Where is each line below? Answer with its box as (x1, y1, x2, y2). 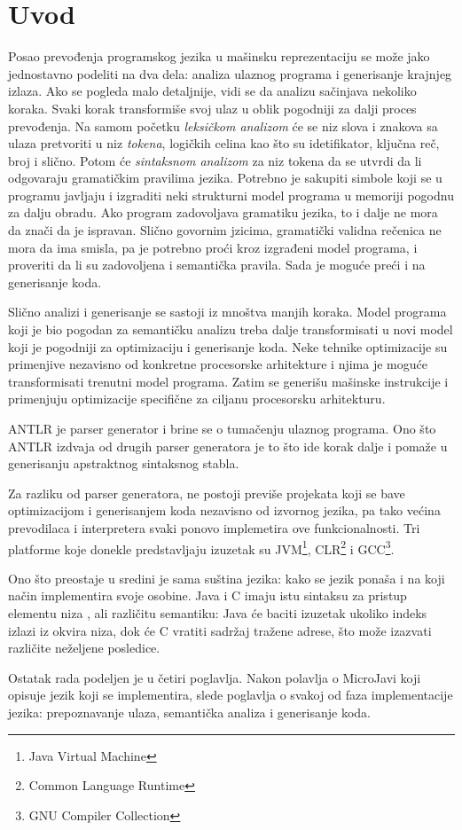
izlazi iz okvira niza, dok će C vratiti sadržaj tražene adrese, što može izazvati (8, 621, 432, 639)
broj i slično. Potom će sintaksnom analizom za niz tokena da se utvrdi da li (8, 151, 422, 169)
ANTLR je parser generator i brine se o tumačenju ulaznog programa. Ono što (8, 419, 436, 437)
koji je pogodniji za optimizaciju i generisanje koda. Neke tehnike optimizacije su (8, 337, 448, 356)
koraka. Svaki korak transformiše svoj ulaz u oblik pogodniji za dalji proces (8, 98, 417, 117)
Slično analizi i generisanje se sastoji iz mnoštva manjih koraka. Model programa (8, 302, 447, 321)
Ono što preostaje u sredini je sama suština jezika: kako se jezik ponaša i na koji (8, 568, 445, 587)
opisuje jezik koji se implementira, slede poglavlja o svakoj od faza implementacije (8, 685, 453, 704)
